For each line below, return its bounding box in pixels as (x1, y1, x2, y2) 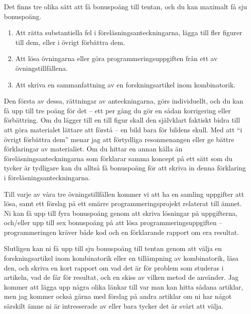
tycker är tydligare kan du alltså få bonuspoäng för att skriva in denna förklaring (4, 163, 246, 173)
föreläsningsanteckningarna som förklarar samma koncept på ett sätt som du (4, 153, 232, 163)
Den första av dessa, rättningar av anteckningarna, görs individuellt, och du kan (4, 96, 244, 106)
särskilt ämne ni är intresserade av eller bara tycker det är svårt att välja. (4, 301, 224, 311)
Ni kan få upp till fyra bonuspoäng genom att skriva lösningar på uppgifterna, (4, 208, 238, 218)
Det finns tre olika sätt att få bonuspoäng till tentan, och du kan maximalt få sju (4, 1, 247, 11)
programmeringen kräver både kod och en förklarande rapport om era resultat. (4, 227, 239, 237)
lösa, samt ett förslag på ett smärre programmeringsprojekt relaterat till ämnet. (4, 198, 242, 209)
